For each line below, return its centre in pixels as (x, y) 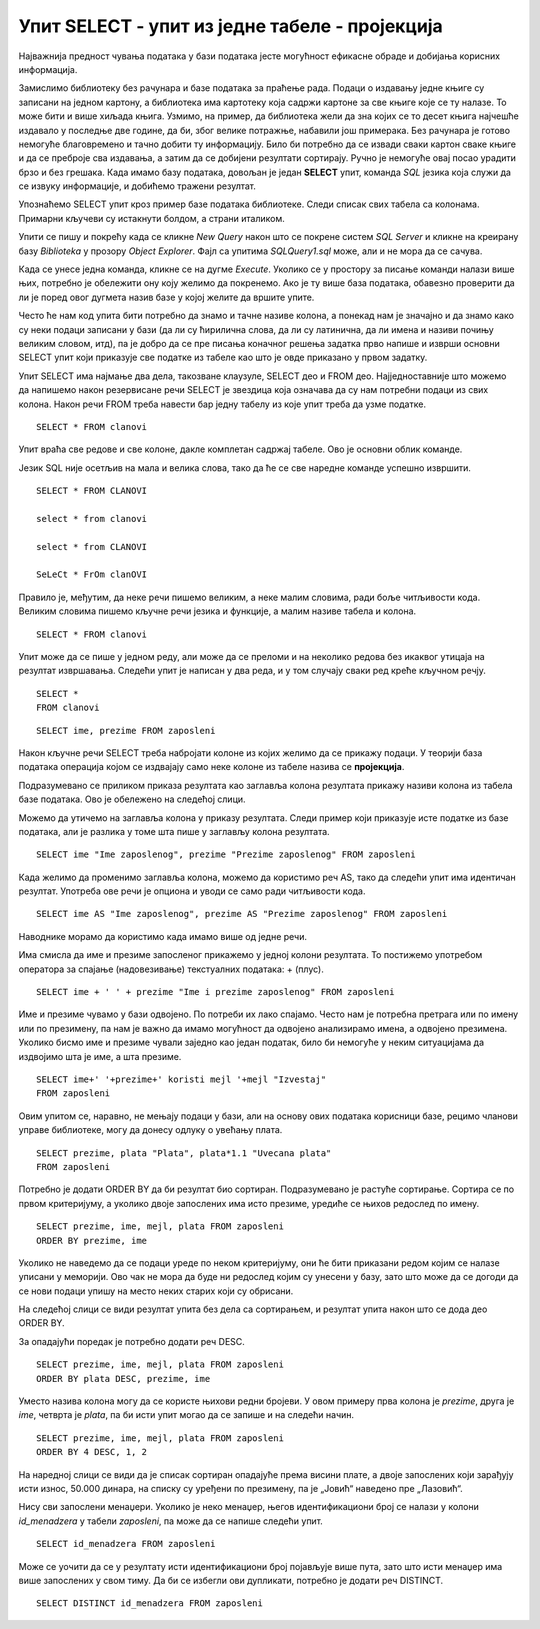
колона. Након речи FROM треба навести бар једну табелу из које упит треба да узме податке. (222, 404)
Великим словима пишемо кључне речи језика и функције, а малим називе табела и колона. (217, 611)
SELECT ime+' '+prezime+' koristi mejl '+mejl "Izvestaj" (181, 1079)
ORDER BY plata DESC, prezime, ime (123, 1378)
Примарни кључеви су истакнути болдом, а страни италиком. (151, 218)
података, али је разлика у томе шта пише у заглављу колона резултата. (174, 831)
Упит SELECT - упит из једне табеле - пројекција (231, 26)
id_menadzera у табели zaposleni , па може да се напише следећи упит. (171, 1521)
